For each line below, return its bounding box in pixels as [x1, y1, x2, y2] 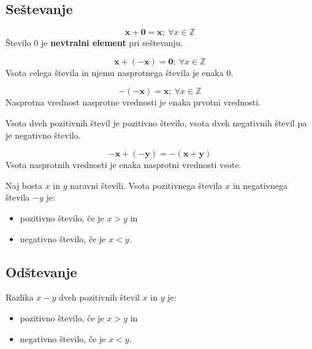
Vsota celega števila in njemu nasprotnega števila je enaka [6, 66, 224, 79]
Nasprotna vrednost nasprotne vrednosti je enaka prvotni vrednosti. [6, 96, 261, 109]
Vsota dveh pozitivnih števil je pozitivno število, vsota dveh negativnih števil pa [6, 116, 307, 129]
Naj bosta [6, 178, 42, 191]
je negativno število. [6, 128, 81, 141]
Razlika [6, 291, 34, 304]
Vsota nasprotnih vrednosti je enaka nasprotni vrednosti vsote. [6, 158, 242, 171]
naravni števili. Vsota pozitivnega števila [70, 178, 223, 191]
